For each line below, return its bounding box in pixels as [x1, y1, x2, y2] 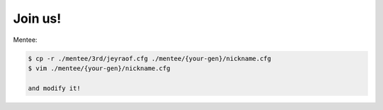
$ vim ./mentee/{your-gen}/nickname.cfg [28, 64, 170, 72]
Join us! [13, 11, 62, 26]
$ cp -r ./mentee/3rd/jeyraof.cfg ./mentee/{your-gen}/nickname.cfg [28, 54, 272, 62]
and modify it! [28, 84, 81, 92]
